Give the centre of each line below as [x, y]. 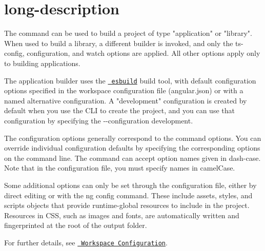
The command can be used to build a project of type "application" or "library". [128, 33]
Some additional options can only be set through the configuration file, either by [130, 185]
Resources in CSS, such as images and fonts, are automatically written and [122, 215]
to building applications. [42, 63]
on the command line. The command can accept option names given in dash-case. [132, 158]
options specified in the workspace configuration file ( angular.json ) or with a [124, 90]
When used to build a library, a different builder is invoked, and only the [119, 43]
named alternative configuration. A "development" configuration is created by [126, 100]
